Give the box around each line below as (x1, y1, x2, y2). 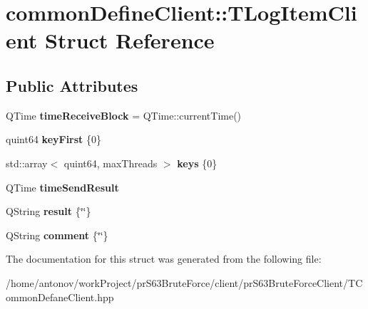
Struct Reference (44, 26, 215, 55)
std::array (6, 155, 48, 170)
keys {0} (177, 155, 218, 170)
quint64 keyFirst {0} (6, 132, 102, 147)
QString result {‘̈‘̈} (6, 204, 91, 219)
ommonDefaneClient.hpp (6, 289, 114, 304)
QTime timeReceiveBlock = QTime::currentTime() (6, 108, 242, 122)
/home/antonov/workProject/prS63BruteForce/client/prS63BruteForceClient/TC (6, 275, 363, 290)
